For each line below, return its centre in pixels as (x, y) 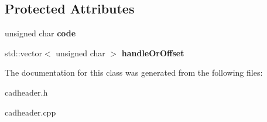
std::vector (23, 52)
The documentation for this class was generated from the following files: (134, 72)
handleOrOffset (153, 52)
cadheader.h (26, 92)
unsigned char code (40, 33)
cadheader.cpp (30, 112)
